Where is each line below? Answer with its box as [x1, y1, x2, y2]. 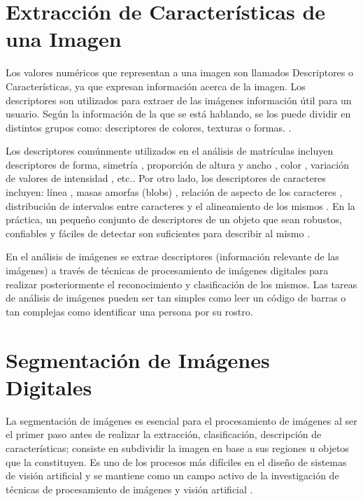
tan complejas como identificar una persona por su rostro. [6, 304, 253, 318]
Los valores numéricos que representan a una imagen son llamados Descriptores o [6, 65, 354, 80]
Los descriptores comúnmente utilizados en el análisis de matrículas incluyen [6, 143, 334, 158]
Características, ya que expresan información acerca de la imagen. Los [6, 78, 306, 93]
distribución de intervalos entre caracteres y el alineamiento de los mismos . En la [6, 198, 355, 213]
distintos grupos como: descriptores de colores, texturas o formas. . [6, 120, 292, 134]
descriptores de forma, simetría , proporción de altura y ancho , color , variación [6, 157, 349, 171]
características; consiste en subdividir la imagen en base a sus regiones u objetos [6, 440, 349, 455]
